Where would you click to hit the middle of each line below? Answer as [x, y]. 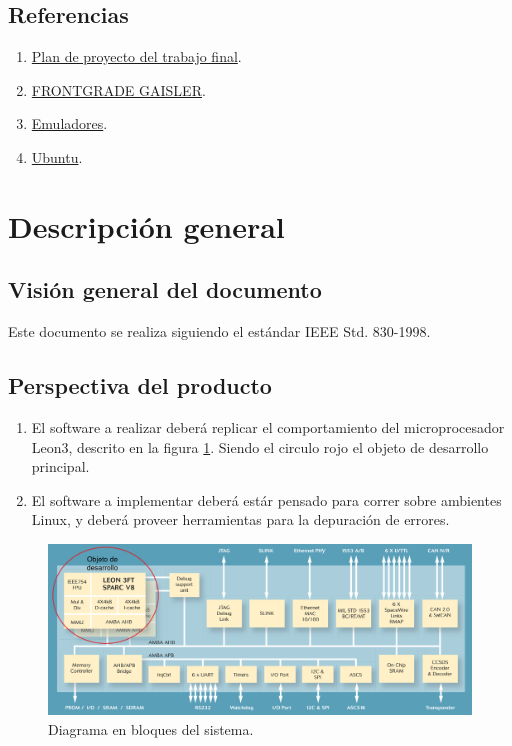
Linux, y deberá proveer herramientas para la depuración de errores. [240, 519]
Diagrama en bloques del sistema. [151, 728]
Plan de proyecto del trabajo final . [136, 56]
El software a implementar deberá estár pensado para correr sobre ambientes [266, 499]
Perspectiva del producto [140, 385]
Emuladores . [69, 123]
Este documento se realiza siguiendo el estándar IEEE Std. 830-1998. [219, 331]
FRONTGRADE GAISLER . [118, 89]
